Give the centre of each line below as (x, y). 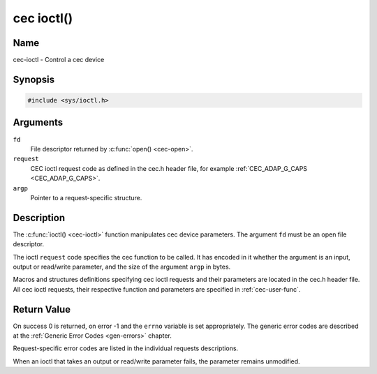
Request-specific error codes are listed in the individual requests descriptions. (126, 348)
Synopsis (34, 79)
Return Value (42, 309)
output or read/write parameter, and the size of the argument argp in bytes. (122, 267)
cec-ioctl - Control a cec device (59, 60)
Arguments (38, 122)
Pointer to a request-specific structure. (86, 197)
